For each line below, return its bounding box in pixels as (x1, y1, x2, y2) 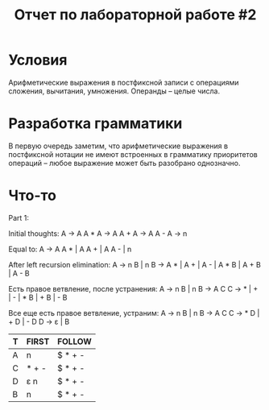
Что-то (8, 187, 56, 205)
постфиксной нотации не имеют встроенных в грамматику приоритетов (8, 149, 258, 159)
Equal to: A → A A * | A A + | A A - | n (8, 244, 132, 254)
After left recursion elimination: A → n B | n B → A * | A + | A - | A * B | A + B (8, 259, 262, 269)
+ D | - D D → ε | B (8, 317, 70, 326)
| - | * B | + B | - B (8, 292, 68, 302)
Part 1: (8, 213, 30, 222)
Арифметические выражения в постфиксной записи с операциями (8, 77, 239, 87)
